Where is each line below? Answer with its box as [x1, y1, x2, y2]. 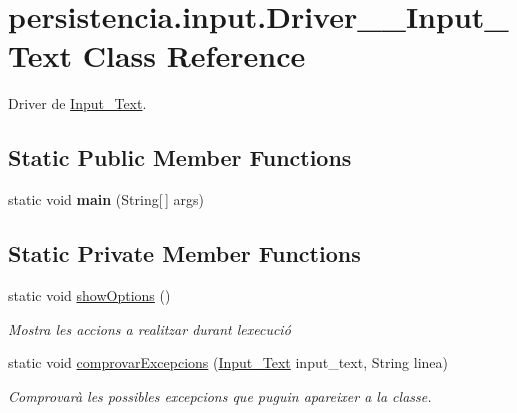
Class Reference [82, 35, 306, 76]
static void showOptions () [8, 284, 171, 305]
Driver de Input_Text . [8, 93, 147, 114]
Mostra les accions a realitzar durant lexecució [8, 318, 291, 339]
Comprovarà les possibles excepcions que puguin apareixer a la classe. [8, 385, 432, 406]
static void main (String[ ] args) [8, 189, 204, 210]
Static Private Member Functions [8, 238, 361, 269]
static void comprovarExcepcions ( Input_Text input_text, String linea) [8, 352, 448, 373]
